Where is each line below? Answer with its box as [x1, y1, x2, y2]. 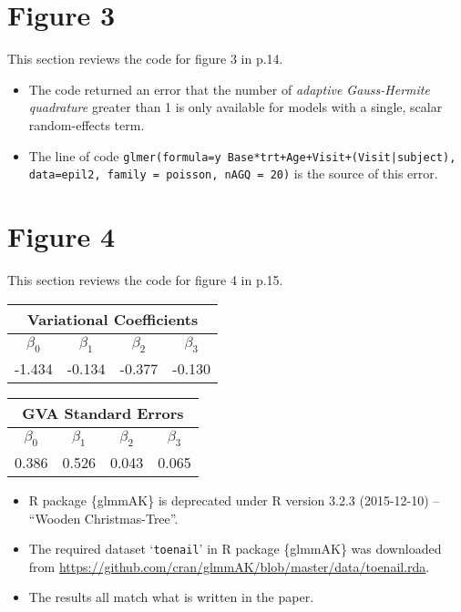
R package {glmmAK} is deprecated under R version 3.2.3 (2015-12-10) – [28, 490, 440, 509]
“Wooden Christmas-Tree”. [28, 508, 179, 527]
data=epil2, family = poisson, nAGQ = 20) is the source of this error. [28, 164, 438, 183]
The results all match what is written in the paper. [28, 587, 314, 607]
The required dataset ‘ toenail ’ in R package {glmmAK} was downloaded [28, 539, 442, 558]
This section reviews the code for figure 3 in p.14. [7, 49, 283, 68]
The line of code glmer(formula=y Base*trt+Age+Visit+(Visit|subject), [28, 146, 456, 165]
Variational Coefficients [26, 308, 199, 330]
